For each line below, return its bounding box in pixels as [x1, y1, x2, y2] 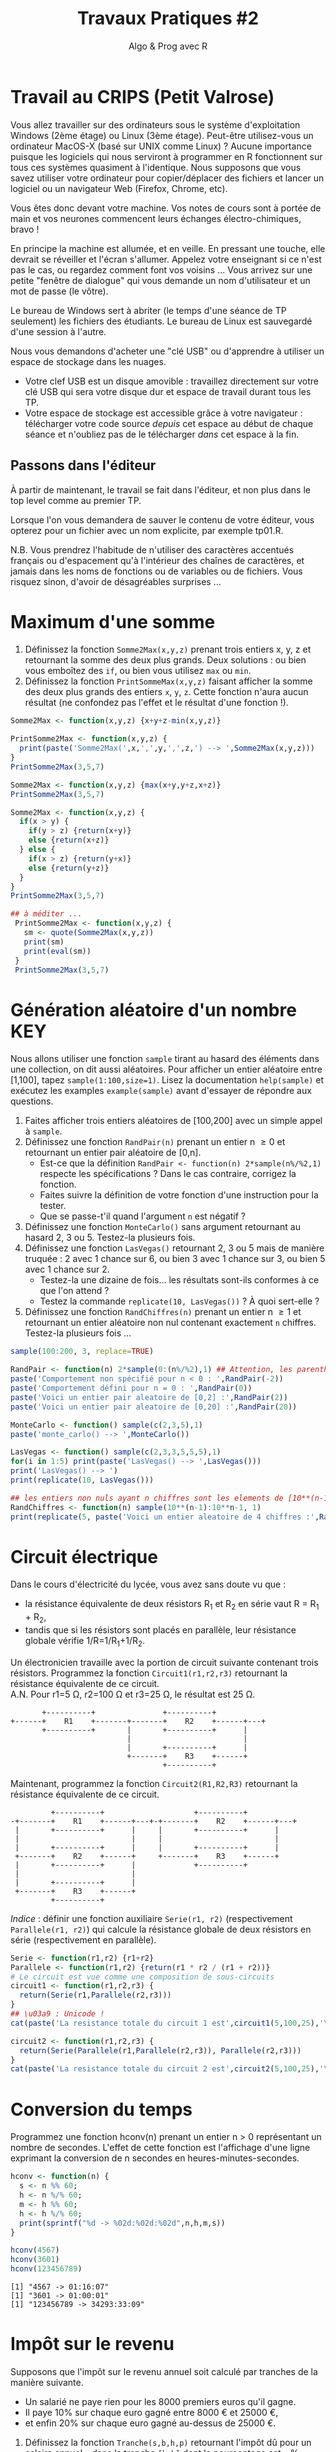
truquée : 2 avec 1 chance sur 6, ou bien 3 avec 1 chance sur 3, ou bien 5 [24, 1253, 326, 1265]
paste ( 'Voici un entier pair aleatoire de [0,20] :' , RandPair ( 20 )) [10, 1402, 298, 1412]
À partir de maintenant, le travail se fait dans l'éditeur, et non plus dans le [10, 483, 311, 496]
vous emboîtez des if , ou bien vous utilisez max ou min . [24, 665, 252, 677]
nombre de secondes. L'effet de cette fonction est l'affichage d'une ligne [10, 2142, 311, 2154]
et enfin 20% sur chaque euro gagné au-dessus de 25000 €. [24, 2417, 277, 2429]
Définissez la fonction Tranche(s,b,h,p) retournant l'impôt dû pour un [24, 2436, 312, 2448]
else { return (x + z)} [28, 835, 110, 846]
